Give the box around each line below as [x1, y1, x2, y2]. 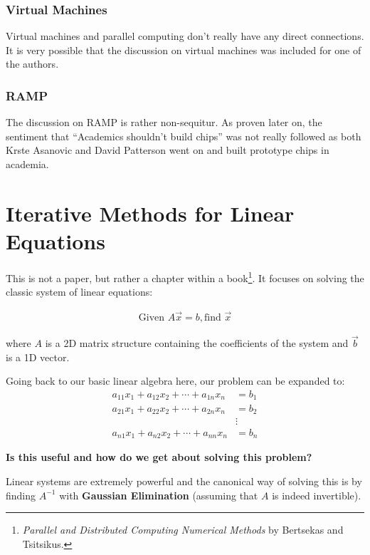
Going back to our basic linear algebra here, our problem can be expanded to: [6, 373, 345, 388]
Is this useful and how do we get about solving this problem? [6, 450, 312, 465]
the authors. [6, 56, 59, 71]
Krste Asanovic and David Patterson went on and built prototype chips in [6, 142, 329, 157]
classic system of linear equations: [6, 284, 153, 299]
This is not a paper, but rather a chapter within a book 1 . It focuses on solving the [6, 268, 364, 285]
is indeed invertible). [272, 487, 361, 502]
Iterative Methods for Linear [6, 198, 295, 227]
